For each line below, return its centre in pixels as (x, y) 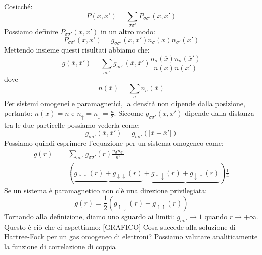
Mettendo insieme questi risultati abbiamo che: (77, 50)
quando (216, 216)
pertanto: (18, 113)
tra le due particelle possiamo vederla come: (72, 124)
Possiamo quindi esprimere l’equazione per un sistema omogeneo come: (114, 143)
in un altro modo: (128, 31)
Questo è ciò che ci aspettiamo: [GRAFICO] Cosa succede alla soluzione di (120, 226)
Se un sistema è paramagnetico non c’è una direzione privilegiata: (106, 190)
